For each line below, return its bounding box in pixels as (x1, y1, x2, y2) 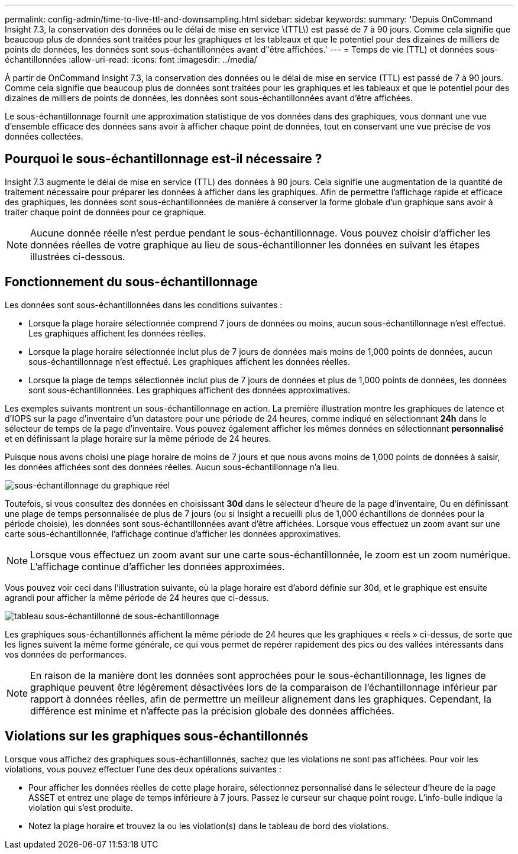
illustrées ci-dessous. (30, 250, 125, 263)
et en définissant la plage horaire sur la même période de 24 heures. (5, 433, 271, 444)
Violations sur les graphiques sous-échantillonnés (5, 729, 309, 744)
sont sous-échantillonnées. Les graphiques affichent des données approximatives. (28, 384, 351, 395)
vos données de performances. (5, 649, 127, 659)
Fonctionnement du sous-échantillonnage (5, 274, 258, 290)
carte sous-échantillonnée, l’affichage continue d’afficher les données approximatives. (5, 528, 341, 539)
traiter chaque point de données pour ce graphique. (5, 206, 206, 217)
